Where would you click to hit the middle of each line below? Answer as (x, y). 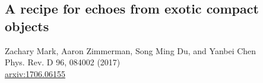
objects (27, 26)
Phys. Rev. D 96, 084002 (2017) (63, 62)
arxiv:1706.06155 (35, 73)
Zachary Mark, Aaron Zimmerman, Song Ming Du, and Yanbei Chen (131, 50)
